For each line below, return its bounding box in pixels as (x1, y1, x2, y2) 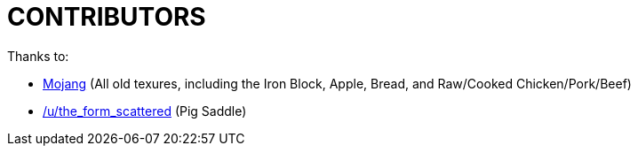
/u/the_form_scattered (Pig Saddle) (43, 103, 247, 119)
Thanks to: (7, 48, 69, 64)
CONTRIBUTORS (7, 2, 206, 32)
